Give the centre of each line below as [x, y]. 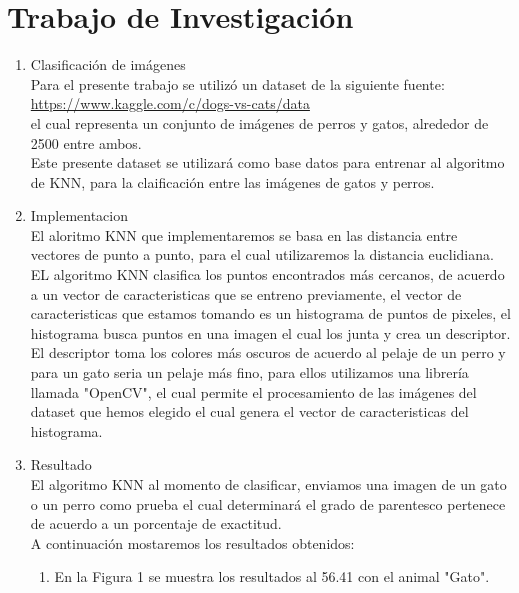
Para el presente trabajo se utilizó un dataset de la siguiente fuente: [237, 83]
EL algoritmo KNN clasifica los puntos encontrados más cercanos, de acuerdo [267, 274]
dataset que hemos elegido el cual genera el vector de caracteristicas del [249, 411]
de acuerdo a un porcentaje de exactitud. [156, 523]
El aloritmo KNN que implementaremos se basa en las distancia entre [244, 234]
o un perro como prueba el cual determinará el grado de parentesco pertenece [268, 503]
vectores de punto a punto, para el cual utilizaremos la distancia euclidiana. [262, 254]
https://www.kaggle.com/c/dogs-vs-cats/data [170, 103]
